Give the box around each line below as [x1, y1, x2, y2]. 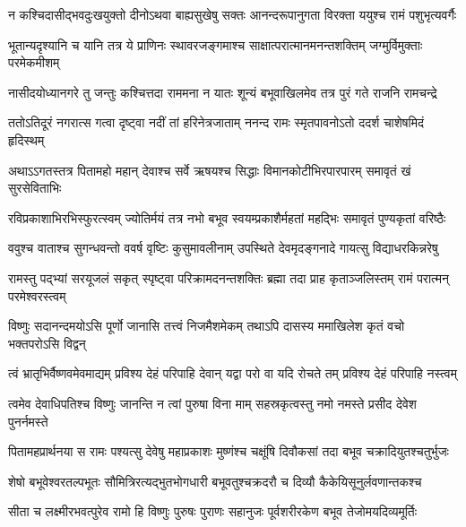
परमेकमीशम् [8, 53, 60, 72]
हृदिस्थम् [8, 130, 45, 149]
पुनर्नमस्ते [8, 411, 48, 430]
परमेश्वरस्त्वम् [8, 286, 66, 305]
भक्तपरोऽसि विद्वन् [8, 333, 86, 352]
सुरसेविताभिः [8, 178, 62, 197]
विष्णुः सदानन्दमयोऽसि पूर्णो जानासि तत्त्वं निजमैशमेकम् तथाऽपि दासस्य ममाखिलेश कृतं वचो [8, 316, 405, 335]
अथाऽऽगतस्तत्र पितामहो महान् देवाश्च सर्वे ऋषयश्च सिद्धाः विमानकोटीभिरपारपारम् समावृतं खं [8, 160, 411, 179]
